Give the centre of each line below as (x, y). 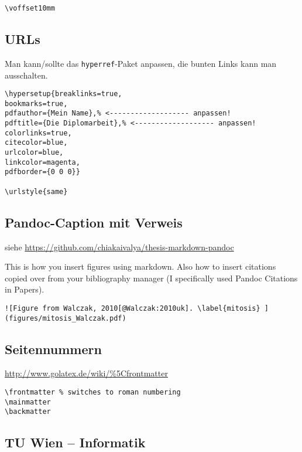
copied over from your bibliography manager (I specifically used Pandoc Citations (151, 278)
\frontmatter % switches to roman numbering (93, 392)
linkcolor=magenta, (42, 162)
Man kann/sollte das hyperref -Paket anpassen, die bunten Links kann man (141, 63)
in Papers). (25, 289)
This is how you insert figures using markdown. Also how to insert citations (140, 266)
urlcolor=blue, (34, 153)
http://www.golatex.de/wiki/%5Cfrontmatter (86, 373)
